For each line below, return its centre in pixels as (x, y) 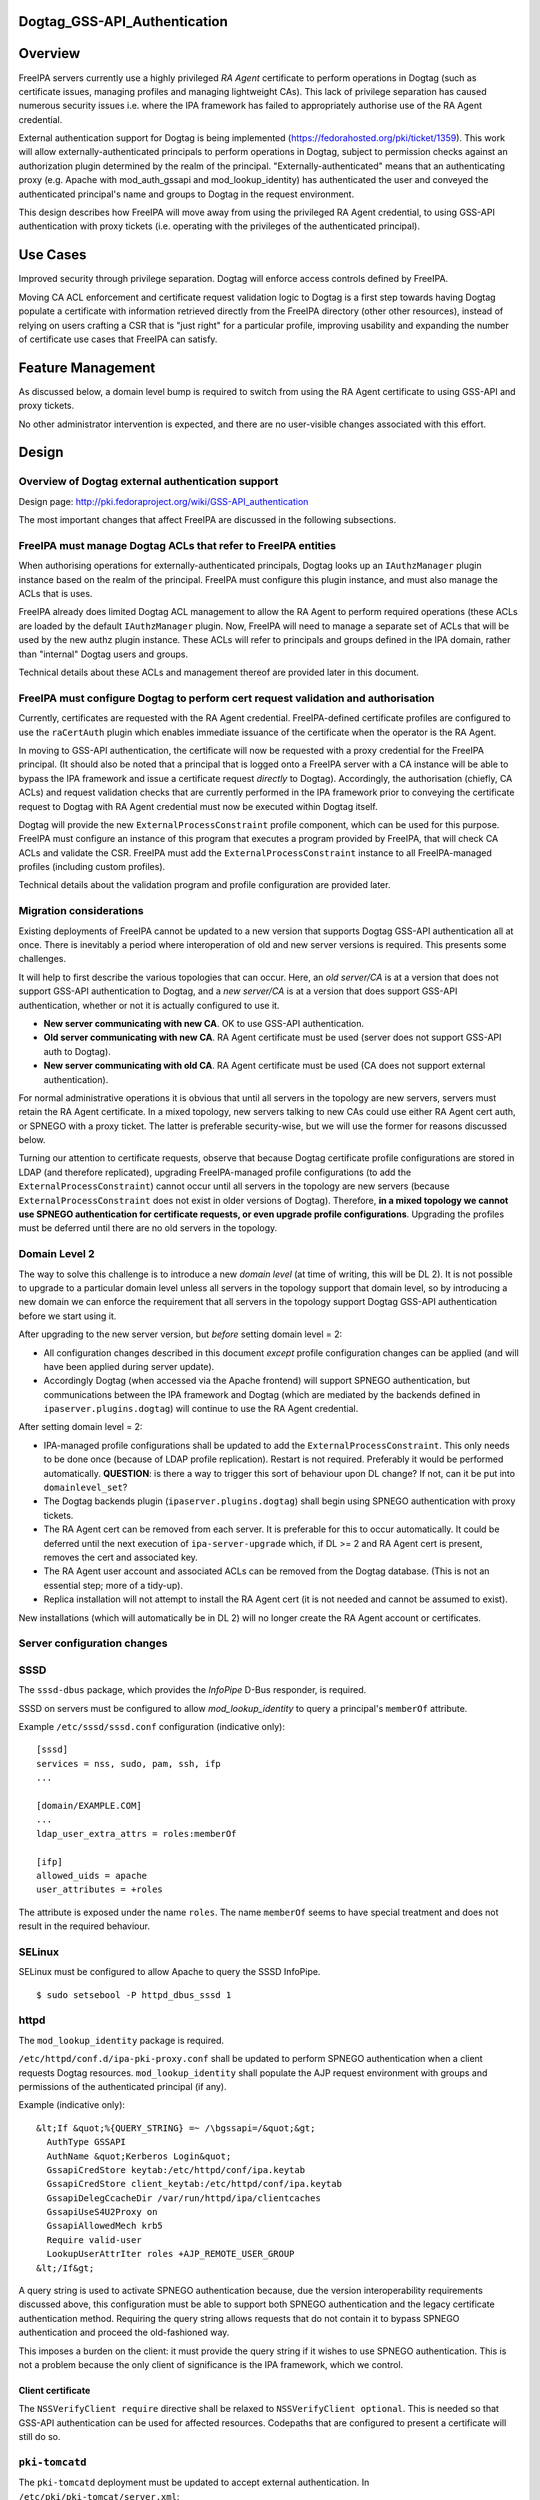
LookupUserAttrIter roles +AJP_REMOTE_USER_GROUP (170, 2254)
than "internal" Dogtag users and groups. (103, 654)
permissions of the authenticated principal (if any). (122, 2086)
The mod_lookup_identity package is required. (121, 2040)
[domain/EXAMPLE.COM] (89, 1805)
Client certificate (54, 2390)
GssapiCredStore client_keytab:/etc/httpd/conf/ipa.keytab (194, 2184)
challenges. (42, 959)
